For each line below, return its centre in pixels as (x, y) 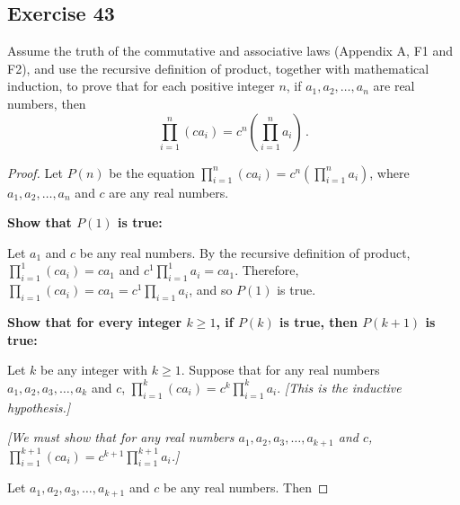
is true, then (318, 321)
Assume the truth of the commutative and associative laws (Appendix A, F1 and (230, 51)
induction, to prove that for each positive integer (141, 86)
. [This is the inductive (339, 387)
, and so (211, 290)
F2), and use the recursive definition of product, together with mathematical (218, 68)
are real (394, 86)
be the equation (152, 172)
